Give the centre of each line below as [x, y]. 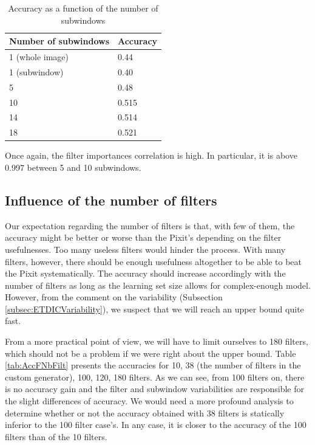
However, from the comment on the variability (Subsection [114, 297]
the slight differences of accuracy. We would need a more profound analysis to [149, 401]
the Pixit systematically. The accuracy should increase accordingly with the [145, 273]
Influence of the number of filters [111, 200]
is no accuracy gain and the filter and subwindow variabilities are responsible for [154, 389]
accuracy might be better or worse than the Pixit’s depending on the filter [143, 237]
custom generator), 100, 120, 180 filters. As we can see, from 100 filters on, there [155, 377]
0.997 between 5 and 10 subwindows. [73, 167]
